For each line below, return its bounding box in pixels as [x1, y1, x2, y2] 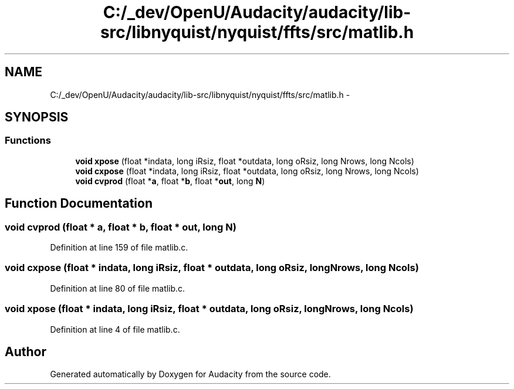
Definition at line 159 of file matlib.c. [50, 242, 188, 253]
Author [5, 344, 46, 359]
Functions [5, 134, 51, 147]
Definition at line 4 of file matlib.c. [50, 324, 180, 334]
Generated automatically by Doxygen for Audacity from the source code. [50, 369, 331, 380]
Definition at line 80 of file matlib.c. [50, 283, 185, 293]
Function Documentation [5, 196, 153, 211]
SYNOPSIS [5, 110, 69, 125]
